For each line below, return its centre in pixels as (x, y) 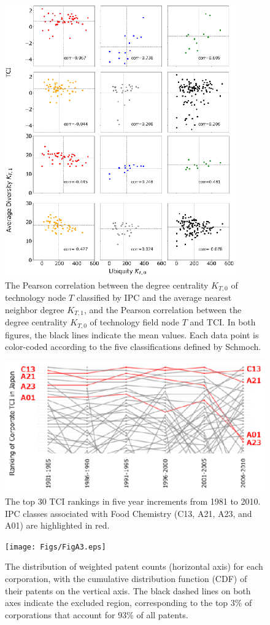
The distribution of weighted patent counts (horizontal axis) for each (134, 566)
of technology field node (135, 322)
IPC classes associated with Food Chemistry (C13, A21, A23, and (129, 513)
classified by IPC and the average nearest (154, 297)
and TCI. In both (223, 322)
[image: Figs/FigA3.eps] (56, 547)
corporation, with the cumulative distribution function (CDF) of (126, 579)
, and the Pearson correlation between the (163, 309)
